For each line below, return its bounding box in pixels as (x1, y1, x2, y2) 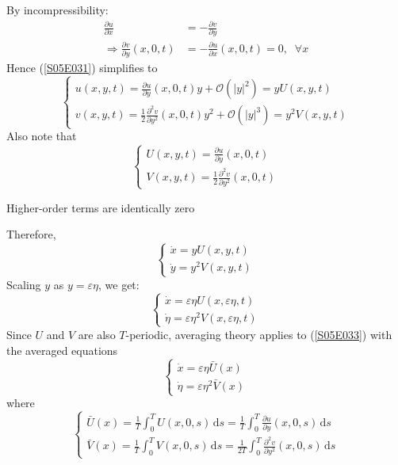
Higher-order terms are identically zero (6, 199, 195, 215)
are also (78, 326, 116, 342)
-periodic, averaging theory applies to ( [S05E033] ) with (125, 326, 392, 342)
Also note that (6, 128, 77, 144)
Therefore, (6, 226, 56, 242)
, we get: (98, 276, 140, 292)
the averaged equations (6, 341, 118, 358)
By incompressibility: (6, 2, 109, 17)
